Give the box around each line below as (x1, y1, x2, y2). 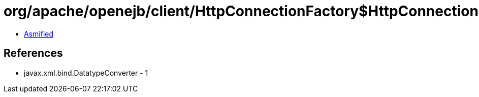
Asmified (24, 29, 54, 38)
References (4, 47, 63, 60)
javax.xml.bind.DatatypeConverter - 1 (24, 68, 148, 77)
